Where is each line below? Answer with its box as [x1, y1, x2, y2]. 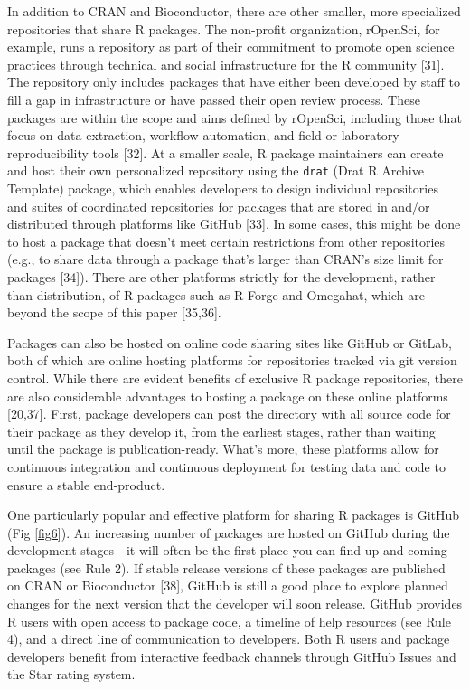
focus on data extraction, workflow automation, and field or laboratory [7, 126, 399, 145]
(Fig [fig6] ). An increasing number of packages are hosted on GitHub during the [7, 523, 450, 542]
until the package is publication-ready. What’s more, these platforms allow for [7, 439, 439, 458]
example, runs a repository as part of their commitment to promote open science [7, 37, 455, 56]
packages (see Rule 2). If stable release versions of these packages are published [7, 558, 446, 577]
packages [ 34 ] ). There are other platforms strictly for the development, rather [7, 267, 436, 286]
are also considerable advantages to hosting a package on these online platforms [7, 386, 448, 405]
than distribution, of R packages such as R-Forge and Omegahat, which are [7, 285, 425, 304]
